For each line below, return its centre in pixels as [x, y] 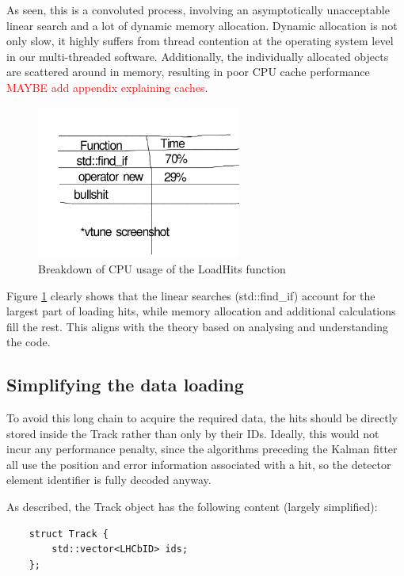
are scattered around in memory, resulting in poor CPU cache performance [188, 72]
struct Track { [69, 534]
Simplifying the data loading [125, 385]
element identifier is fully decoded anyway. [109, 480]
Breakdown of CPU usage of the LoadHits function [162, 268]
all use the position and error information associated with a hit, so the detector [199, 464]
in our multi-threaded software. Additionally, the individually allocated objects [198, 56]
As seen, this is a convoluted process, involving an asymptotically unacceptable [198, 10]
